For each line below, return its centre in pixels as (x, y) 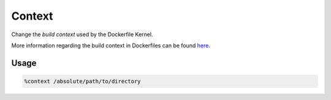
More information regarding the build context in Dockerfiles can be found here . (111, 45)
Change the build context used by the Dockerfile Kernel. (82, 34)
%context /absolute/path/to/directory (82, 81)
